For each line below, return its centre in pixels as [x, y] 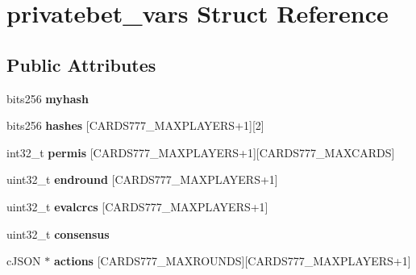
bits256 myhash [48, 98]
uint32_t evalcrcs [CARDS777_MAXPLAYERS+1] [137, 206]
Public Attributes [81, 64]
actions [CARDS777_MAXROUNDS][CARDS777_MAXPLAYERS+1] [232, 261]
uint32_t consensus [58, 233]
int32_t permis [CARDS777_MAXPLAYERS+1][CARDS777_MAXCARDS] [201, 152]
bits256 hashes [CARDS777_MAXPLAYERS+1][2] [135, 125]
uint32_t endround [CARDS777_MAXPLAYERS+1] [142, 179]
